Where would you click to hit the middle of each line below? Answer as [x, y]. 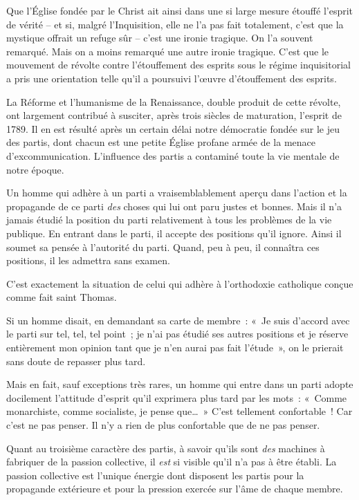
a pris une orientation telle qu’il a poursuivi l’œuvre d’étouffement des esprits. [172, 78]
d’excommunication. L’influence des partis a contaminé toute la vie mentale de [173, 155]
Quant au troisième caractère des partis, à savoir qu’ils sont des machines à [166, 448]
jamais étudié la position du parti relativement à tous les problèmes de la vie [169, 220]
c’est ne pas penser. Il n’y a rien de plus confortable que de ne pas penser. [163, 425]
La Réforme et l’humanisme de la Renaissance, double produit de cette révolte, [174, 101]
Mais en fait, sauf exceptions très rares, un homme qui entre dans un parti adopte [180, 384]
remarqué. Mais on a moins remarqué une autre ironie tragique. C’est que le [167, 51]
